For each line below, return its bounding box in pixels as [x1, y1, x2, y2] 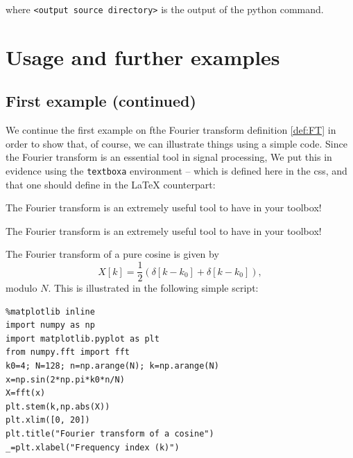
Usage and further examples [6, 42, 280, 71]
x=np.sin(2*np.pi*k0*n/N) [6, 374, 125, 385]
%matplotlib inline [6, 306, 95, 317]
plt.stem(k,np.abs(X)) [6, 401, 110, 412]
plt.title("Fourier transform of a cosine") [6, 429, 214, 439]
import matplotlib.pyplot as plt [6, 333, 160, 344]
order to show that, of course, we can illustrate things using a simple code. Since [6, 136, 347, 150]
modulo [6, 281, 37, 295]
